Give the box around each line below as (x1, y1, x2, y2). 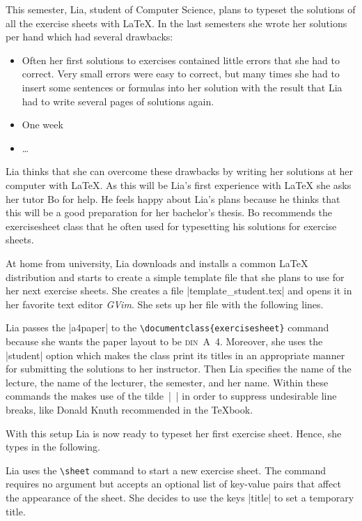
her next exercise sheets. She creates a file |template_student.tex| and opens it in (6, 283, 352, 298)
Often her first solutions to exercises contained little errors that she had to (22, 52, 340, 67)
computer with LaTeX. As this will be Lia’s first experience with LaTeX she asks (6, 177, 352, 192)
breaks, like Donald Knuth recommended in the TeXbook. (6, 402, 253, 416)
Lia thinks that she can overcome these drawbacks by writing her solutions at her (6, 164, 353, 179)
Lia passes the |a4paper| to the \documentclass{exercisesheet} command (6, 320, 329, 335)
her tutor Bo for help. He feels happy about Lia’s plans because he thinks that (6, 191, 340, 206)
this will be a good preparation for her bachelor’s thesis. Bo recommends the (6, 205, 333, 220)
